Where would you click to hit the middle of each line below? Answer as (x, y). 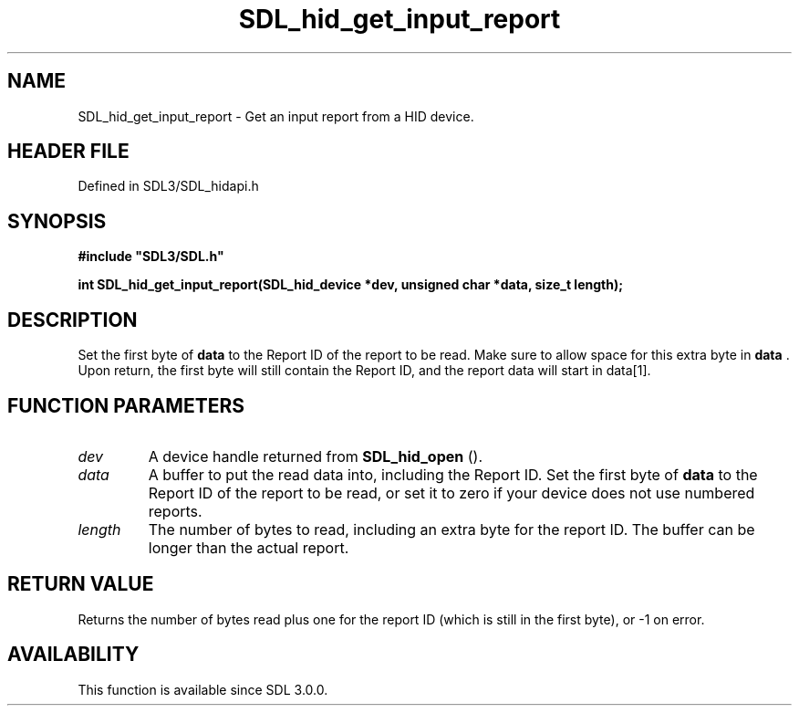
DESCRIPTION (73, 320)
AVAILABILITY (73, 655)
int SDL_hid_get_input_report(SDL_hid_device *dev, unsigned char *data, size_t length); (350, 285)
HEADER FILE (68, 152)
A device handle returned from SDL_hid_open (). (315, 456)
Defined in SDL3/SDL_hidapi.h (168, 186)
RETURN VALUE (81, 584)
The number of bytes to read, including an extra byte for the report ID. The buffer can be (451, 529)
